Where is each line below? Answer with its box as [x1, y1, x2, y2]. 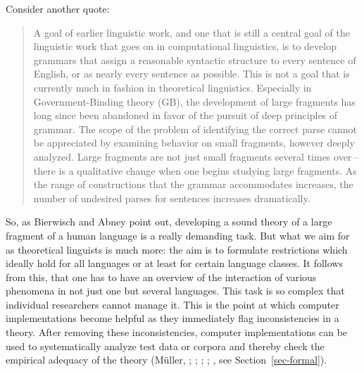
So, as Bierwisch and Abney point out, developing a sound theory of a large [6, 214, 332, 229]
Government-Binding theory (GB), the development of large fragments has [33, 94, 356, 108]
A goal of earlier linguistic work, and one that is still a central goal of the [33, 25, 350, 39]
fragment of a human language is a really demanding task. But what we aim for [6, 228, 350, 242]
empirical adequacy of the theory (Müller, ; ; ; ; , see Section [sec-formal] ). [6, 352, 327, 367]
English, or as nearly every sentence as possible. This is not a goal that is [33, 66, 350, 81]
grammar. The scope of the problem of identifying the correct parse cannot [33, 121, 358, 136]
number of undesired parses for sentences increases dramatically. [33, 190, 310, 205]
